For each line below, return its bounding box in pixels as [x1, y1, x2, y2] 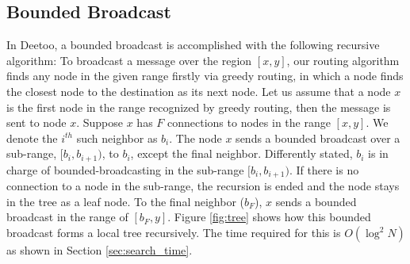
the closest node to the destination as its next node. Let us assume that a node [6, 82, 391, 99]
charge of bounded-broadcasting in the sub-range [6, 161, 244, 178]
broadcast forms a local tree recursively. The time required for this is [6, 224, 341, 241]
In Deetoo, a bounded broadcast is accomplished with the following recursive [6, 36, 380, 53]
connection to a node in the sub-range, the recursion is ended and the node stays [6, 178, 400, 194]
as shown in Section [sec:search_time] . [6, 242, 193, 258]
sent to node [6, 114, 67, 131]
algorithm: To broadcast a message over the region [6, 52, 252, 68]
